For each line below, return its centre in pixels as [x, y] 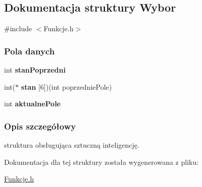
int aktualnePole [32, 104]
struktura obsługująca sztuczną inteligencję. [72, 145]
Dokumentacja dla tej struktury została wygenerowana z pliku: [102, 162]
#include [18, 28]
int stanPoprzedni [35, 70]
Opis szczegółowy [40, 126]
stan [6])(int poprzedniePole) [66, 86]
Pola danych [30, 51]
